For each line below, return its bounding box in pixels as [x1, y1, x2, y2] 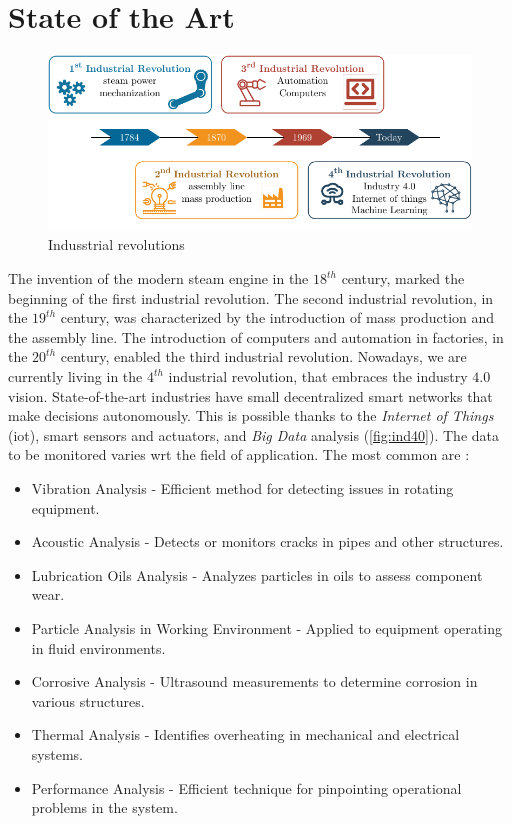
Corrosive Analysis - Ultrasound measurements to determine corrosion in [31, 671, 478, 692]
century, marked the [341, 268, 465, 289]
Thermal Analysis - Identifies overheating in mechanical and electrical [31, 724, 460, 745]
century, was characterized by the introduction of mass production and [60, 307, 495, 328]
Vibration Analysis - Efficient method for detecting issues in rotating [31, 478, 454, 498]
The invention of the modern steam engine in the [8, 268, 309, 289]
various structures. [31, 690, 145, 711]
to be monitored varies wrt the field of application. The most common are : [8, 444, 470, 465]
